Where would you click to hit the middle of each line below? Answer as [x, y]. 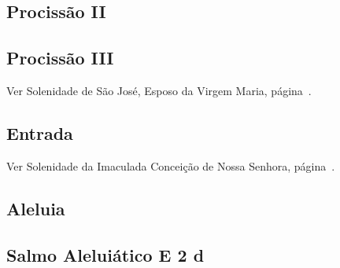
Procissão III [60, 58]
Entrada [40, 132]
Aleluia [36, 208]
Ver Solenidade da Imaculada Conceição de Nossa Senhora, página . [171, 165]
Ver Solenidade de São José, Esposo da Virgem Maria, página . [159, 90]
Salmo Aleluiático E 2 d [105, 254]
